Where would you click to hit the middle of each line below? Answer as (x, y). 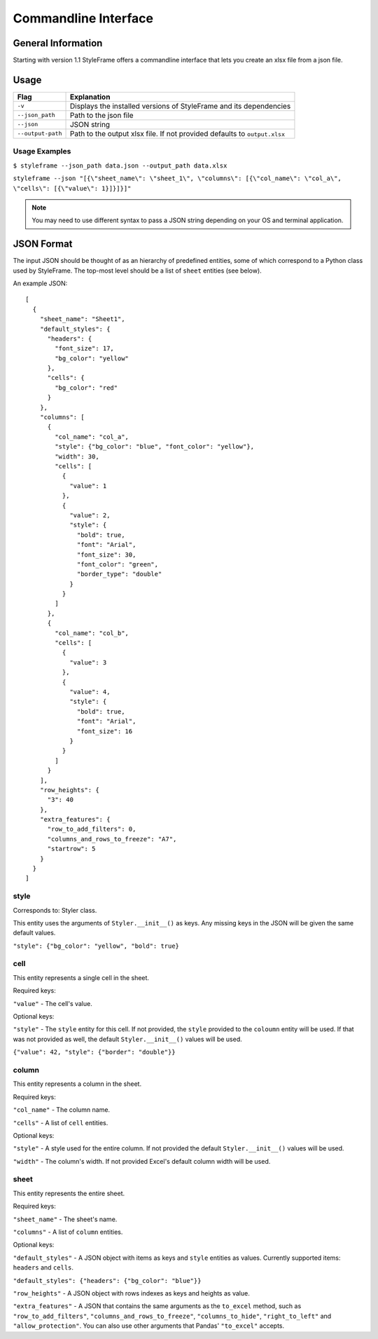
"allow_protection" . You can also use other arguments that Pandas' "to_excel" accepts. (149, 1326)
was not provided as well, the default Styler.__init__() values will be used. (128, 1039)
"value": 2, (90, 515)
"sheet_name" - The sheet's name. (65, 1219)
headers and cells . (43, 1267)
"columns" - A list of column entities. (68, 1232)
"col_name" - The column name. (62, 1110)
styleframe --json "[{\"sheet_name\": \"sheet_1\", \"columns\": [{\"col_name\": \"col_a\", (177, 178)
